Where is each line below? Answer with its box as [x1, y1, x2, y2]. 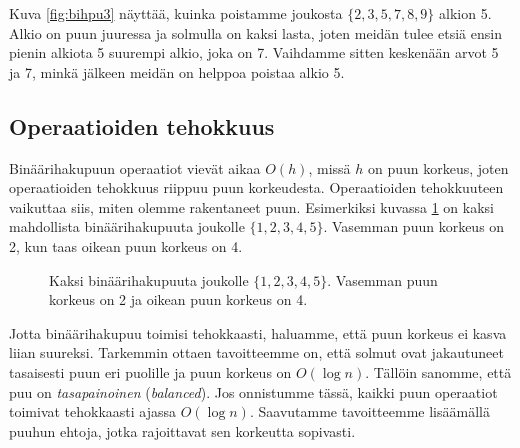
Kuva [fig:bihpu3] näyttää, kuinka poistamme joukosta [9, 3, 343, 23]
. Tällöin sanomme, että [365, 361, 512, 382]
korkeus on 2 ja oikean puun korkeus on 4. [49, 289, 308, 310]
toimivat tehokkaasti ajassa [9, 401, 177, 422]
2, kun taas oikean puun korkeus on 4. [9, 235, 243, 256]
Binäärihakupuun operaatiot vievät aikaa [9, 157, 261, 178]
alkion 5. [439, 3, 492, 23]
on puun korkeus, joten [368, 157, 509, 178]
